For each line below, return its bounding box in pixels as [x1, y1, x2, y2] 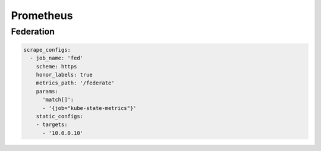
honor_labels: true [36, 71, 93, 78]
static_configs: [36, 113, 83, 119]
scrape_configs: [23, 46, 71, 53]
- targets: [36, 121, 68, 128]
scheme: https [36, 63, 77, 70]
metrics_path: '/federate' [36, 80, 115, 86]
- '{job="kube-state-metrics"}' [42, 105, 137, 111]
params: [36, 88, 59, 95]
